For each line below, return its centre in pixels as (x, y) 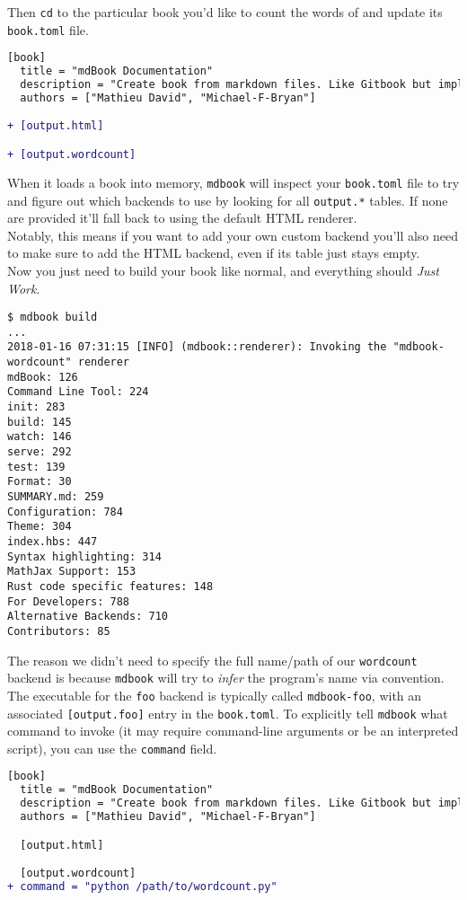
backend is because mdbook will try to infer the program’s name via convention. (226, 678)
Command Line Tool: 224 (78, 392)
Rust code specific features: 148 (110, 586)
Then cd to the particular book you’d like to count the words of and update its (225, 12)
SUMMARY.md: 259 (56, 497)
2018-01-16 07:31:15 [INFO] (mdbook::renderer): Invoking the (197, 347)
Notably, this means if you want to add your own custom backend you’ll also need (233, 235)
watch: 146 (40, 437)
